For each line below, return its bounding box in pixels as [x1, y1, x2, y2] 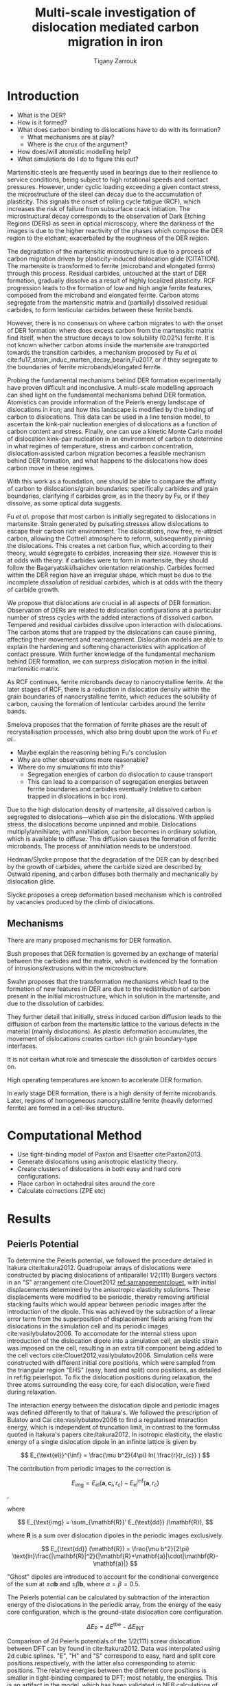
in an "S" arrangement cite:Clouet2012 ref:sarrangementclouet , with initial [7, 1278, 216, 1287]
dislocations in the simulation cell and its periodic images [7, 1322, 168, 1331]
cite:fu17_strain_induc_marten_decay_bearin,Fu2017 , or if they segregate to [7, 355, 218, 364]
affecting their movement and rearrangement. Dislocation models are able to [7, 635, 224, 644]
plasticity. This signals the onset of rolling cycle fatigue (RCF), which [7, 197, 201, 206]
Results [7, 1211, 51, 1227]
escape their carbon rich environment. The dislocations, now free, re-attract [7, 527, 223, 535]
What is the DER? [16, 111, 67, 119]
